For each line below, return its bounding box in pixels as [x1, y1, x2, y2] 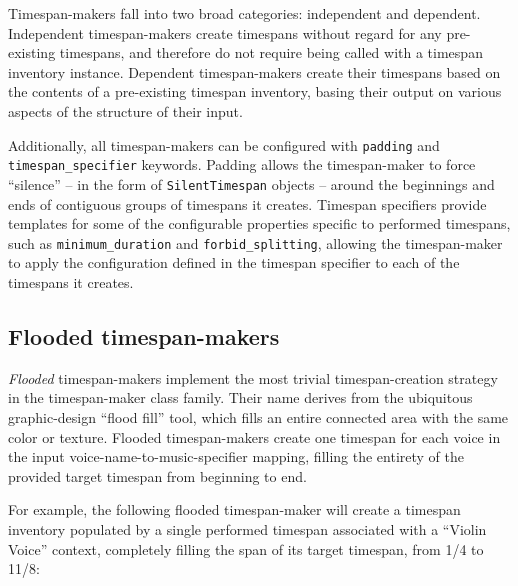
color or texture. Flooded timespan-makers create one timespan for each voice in [8, 426, 501, 447]
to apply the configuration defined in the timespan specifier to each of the [8, 252, 460, 273]
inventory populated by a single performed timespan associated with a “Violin [8, 518, 487, 539]
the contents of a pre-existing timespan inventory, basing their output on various [8, 81, 502, 102]
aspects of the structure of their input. [8, 100, 243, 121]
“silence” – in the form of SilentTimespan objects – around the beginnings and [8, 173, 495, 194]
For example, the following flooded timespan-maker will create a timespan [8, 499, 461, 520]
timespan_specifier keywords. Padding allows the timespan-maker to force [8, 154, 476, 175]
